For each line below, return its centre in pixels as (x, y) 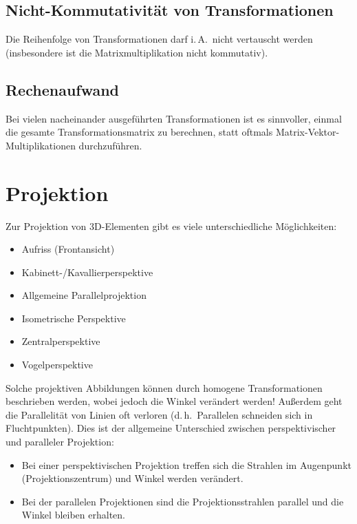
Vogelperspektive (57, 365)
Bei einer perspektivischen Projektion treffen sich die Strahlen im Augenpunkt (186, 464)
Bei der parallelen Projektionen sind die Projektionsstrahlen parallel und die (183, 501)
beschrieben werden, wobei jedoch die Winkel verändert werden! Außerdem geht (174, 401)
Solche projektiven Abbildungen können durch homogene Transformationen (164, 387)
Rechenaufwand (63, 89)
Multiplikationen (41, 145)
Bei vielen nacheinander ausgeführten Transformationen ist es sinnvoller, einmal (174, 118)
